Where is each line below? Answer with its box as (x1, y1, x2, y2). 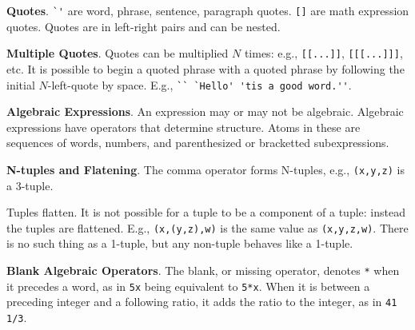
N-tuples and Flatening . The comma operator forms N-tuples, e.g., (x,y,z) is (6, 161, 405, 177)
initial (6, 76, 35, 93)
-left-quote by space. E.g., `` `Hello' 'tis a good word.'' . (47, 76, 352, 93)
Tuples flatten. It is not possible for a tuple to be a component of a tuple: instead (6, 204, 405, 221)
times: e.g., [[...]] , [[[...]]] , (244, 45, 403, 62)
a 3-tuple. (6, 177, 54, 193)
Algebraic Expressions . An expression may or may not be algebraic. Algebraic (6, 103, 404, 120)
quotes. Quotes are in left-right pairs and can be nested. (6, 18, 281, 34)
